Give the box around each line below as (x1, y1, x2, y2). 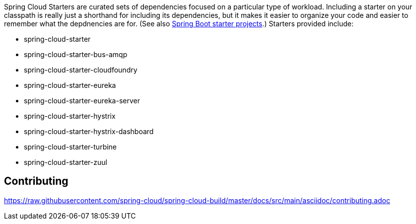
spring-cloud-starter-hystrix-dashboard (24, 127, 154, 136)
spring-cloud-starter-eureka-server (24, 96, 140, 105)
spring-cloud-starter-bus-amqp (24, 50, 128, 59)
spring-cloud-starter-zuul (24, 158, 107, 166)
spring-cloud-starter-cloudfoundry (24, 66, 138, 74)
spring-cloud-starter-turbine (24, 143, 117, 151)
